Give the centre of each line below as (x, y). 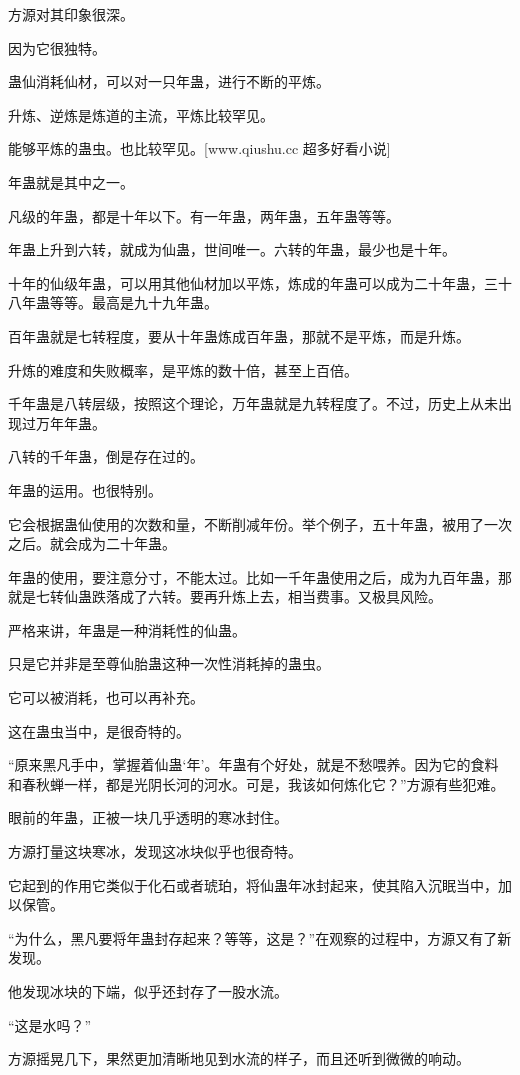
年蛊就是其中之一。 (71, 181)
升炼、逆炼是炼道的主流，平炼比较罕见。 (141, 114)
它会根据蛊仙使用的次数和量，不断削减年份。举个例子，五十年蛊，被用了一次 (260, 523)
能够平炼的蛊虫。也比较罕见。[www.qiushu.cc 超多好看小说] (199, 148)
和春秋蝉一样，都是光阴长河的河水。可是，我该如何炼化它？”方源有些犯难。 (256, 783)
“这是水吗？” (50, 1024)
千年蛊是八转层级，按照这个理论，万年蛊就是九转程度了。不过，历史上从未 (253, 403)
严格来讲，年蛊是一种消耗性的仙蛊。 (127, 629)
